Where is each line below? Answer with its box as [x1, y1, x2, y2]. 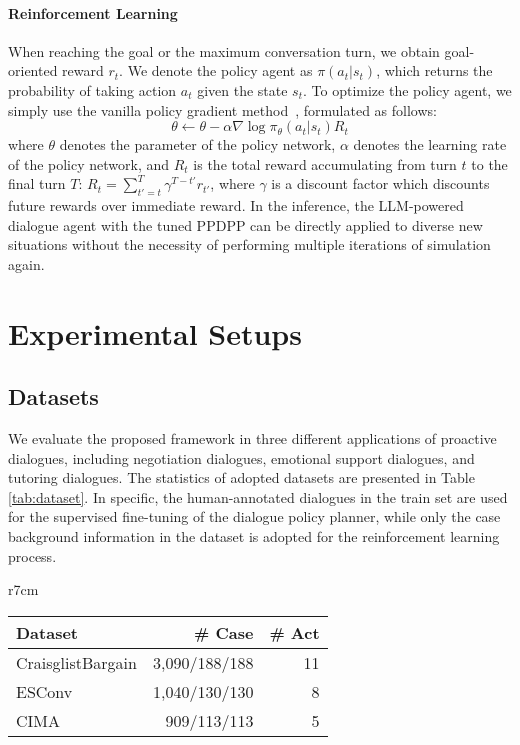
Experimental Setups [8, 312, 302, 353]
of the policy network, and [8, 153, 170, 174]
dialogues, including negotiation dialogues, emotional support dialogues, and [8, 447, 475, 468]
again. [8, 253, 45, 274]
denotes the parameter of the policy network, [59, 134, 336, 155]
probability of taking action [8, 79, 177, 100]
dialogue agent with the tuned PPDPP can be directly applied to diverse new [8, 214, 483, 235]
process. [8, 545, 57, 566]
